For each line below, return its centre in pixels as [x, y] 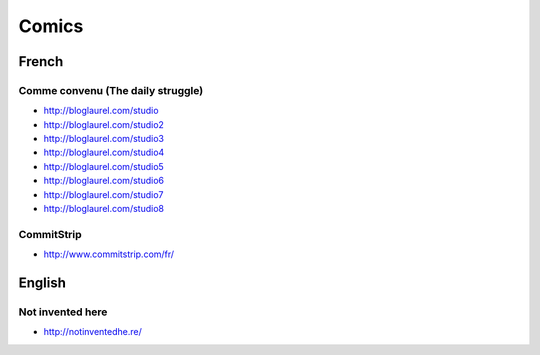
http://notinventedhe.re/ [92, 332]
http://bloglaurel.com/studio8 [104, 209]
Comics [51, 26]
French [41, 61]
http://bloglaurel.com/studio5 [103, 166]
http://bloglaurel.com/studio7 [103, 194]
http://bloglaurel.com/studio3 [104, 139]
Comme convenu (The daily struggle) [111, 90]
